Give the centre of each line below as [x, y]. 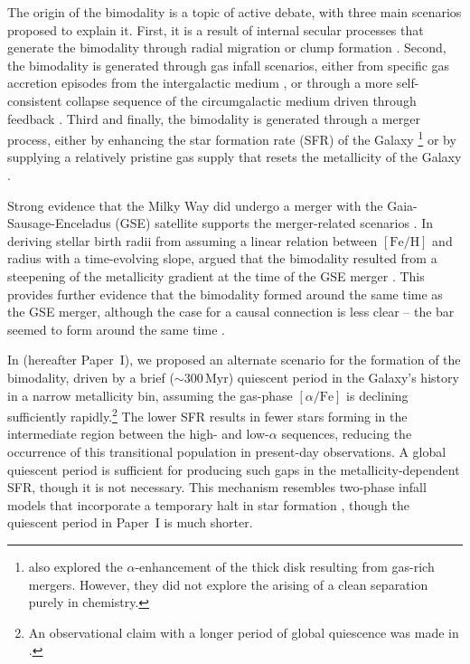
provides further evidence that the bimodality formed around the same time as [225, 294]
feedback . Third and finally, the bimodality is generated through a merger [214, 118]
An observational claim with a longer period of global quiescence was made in [244, 632]
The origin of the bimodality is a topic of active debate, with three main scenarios [235, 12]
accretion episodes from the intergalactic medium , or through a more [200, 83]
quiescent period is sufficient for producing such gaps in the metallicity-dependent [234, 469]
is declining [377, 395]
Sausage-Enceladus [59, 223]
